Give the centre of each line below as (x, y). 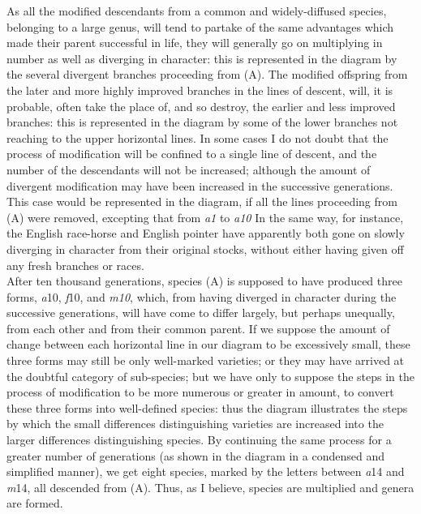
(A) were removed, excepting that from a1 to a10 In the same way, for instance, (205, 217)
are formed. (35, 503)
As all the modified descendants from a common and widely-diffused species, (197, 11)
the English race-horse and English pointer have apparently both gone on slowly (206, 233)
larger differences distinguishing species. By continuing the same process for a (199, 440)
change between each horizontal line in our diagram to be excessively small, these (208, 344)
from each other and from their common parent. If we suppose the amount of (198, 328)
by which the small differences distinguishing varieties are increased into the (195, 424)
